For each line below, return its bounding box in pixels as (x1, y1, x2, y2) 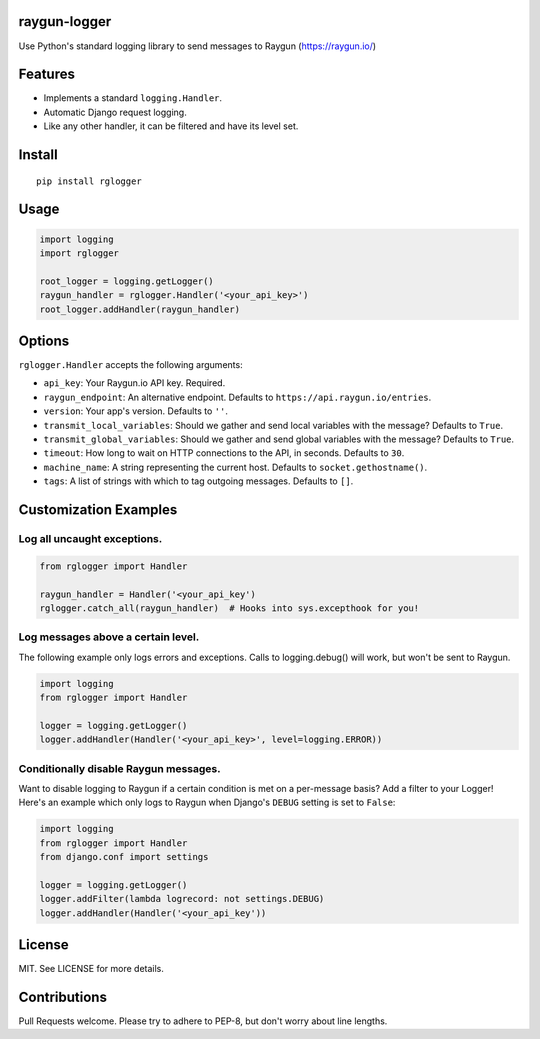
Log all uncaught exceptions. (18, 531, 163, 545)
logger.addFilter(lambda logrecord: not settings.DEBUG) (39, 893, 325, 905)
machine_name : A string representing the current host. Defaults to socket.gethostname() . (43, 461, 428, 473)
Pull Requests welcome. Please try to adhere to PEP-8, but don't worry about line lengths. (18, 1015, 388, 1027)
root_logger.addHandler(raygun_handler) (39, 303, 240, 315)
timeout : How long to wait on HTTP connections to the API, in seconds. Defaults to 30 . (43, 447, 405, 459)
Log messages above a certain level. (18, 630, 200, 644)
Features (18, 66, 75, 83)
